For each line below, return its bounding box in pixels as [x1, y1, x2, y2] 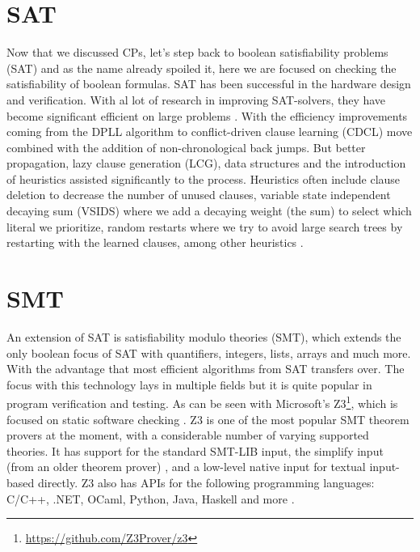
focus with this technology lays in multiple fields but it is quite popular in [6, 376, 372, 393]
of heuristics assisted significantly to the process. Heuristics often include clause [6, 170, 401, 187]
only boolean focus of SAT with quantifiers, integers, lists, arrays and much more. [6, 344, 411, 361]
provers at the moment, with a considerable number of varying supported [6, 427, 369, 444]
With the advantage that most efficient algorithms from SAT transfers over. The [6, 360, 405, 377]
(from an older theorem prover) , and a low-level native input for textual [6, 458, 366, 475]
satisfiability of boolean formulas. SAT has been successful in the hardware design [6, 75, 411, 92]
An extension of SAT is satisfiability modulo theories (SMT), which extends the [6, 328, 401, 345]
